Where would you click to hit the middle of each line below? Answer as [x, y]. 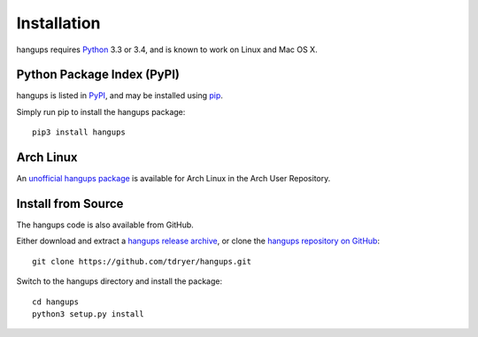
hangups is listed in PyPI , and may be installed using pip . [119, 96]
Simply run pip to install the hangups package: [101, 111]
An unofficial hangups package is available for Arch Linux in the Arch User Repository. [173, 179]
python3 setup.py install [89, 314]
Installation [58, 23]
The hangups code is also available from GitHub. [105, 225]
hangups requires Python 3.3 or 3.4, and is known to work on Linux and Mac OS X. [167, 50]
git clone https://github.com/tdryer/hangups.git [142, 261]
